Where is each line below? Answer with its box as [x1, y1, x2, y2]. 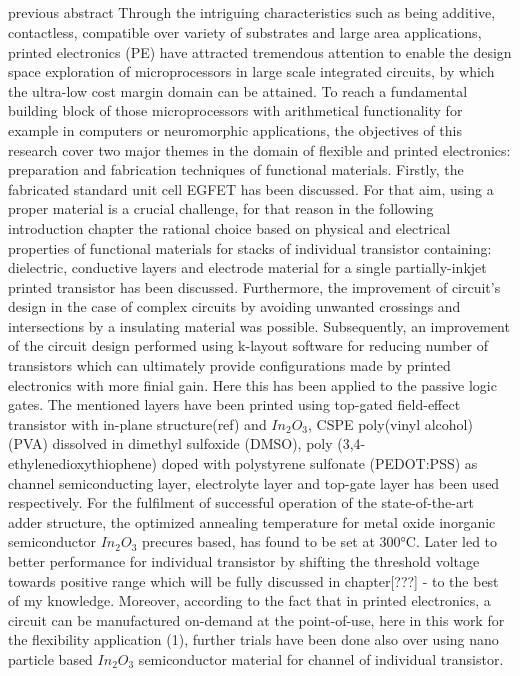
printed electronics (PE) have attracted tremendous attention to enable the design [8, 41, 512, 62]
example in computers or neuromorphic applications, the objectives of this [8, 119, 462, 140]
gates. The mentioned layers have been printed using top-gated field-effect [8, 394, 461, 415]
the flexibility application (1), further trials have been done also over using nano [8, 629, 499, 650]
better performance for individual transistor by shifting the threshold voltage [8, 551, 480, 572]
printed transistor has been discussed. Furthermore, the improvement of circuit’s [8, 276, 501, 297]
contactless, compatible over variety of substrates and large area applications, [8, 21, 482, 42]
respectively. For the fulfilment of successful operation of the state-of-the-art [8, 492, 474, 513]
